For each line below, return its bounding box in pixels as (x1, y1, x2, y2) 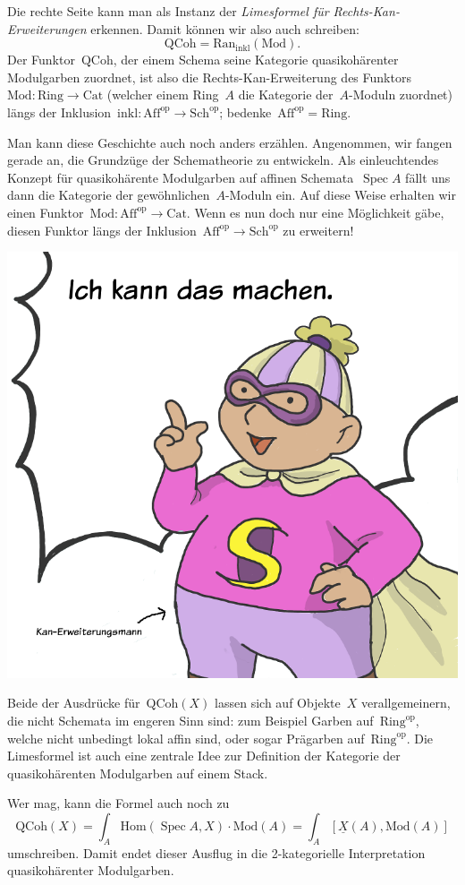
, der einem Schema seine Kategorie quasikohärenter (113, 50, 399, 69)
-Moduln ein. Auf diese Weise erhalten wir (224, 185, 456, 204)
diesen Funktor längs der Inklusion (7, 220, 197, 239)
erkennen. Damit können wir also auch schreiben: (90, 19, 359, 38)
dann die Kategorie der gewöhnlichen (7, 185, 210, 204)
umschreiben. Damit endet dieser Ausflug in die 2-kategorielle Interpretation (7, 843, 426, 862)
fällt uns (405, 168, 451, 186)
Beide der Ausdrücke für (7, 693, 140, 712)
